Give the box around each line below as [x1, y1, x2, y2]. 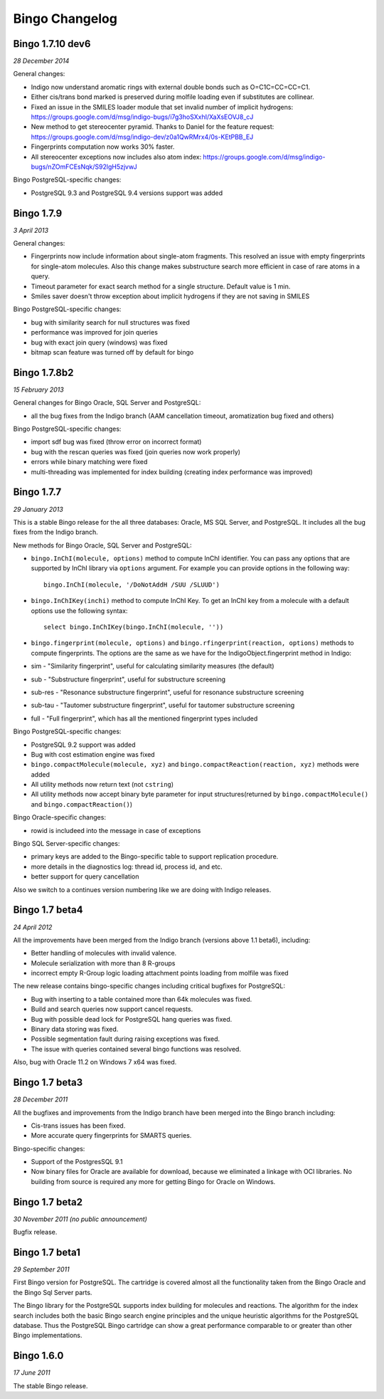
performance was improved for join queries [31, 328, 158, 337]
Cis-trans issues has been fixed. [31, 1121, 126, 1130]
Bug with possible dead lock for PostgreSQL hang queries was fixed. [31, 1015, 233, 1023]
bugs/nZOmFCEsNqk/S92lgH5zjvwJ [31, 162, 138, 171]
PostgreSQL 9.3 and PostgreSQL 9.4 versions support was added [31, 189, 223, 197]
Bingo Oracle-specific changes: [13, 813, 107, 822]
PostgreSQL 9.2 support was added [31, 740, 136, 749]
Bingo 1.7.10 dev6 [13, 38, 91, 50]
